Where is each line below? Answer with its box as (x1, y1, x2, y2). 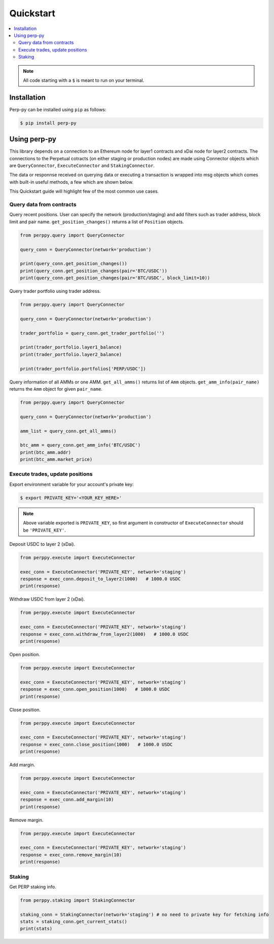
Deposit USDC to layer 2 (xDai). (9, 541, 76, 547)
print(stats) (20, 926, 53, 932)
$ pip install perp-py (20, 120, 77, 126)
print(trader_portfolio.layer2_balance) (20, 351, 122, 357)
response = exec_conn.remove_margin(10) (20, 852, 122, 858)
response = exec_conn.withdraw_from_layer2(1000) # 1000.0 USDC (20, 631, 189, 637)
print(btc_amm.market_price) (20, 457, 93, 462)
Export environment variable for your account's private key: (9, 481, 134, 487)
